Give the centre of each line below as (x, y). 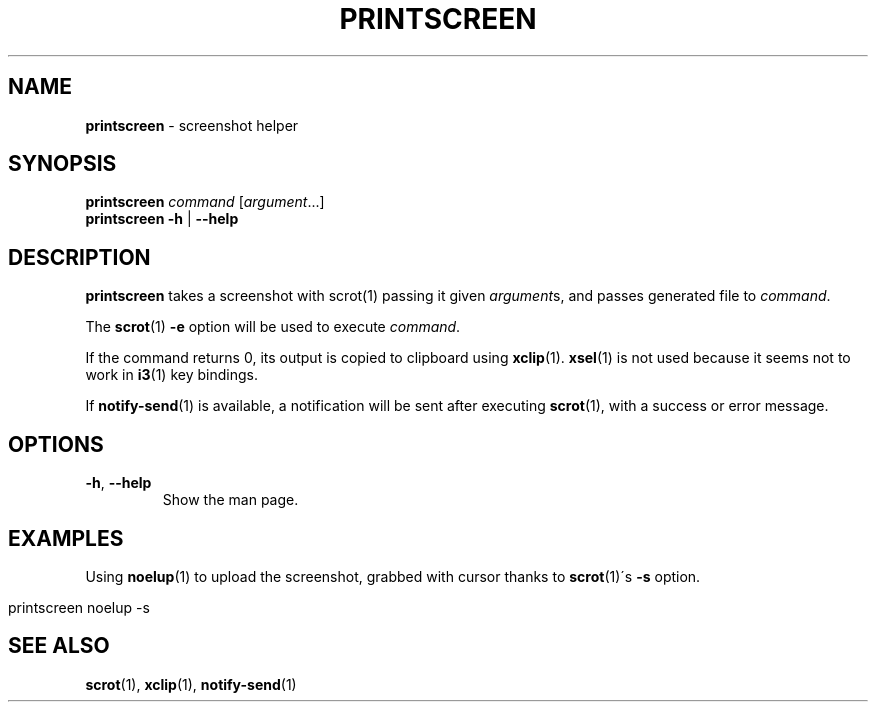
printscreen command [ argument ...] (205, 202)
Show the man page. (230, 500)
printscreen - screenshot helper (192, 125)
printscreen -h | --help (162, 219)
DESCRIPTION (79, 257)
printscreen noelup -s (79, 607)
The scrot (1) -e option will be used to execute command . (273, 327)
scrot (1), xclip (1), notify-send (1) (191, 684)
